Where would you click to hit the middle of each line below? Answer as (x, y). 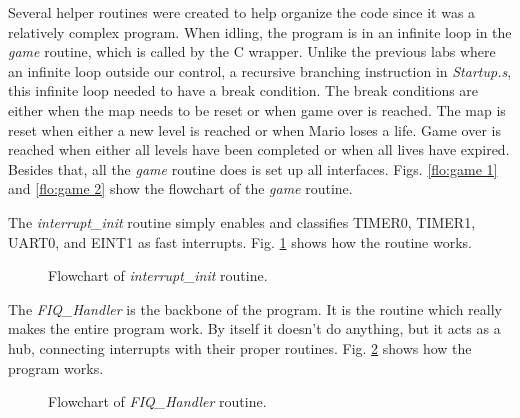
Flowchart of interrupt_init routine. (158, 275)
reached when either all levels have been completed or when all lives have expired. (259, 149)
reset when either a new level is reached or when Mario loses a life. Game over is (254, 129)
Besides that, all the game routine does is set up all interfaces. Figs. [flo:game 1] (253, 168)
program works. (56, 367)
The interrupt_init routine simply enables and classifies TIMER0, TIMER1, (242, 221)
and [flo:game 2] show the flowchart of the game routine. (180, 188)
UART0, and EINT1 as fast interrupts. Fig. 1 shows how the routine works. (240, 241)
